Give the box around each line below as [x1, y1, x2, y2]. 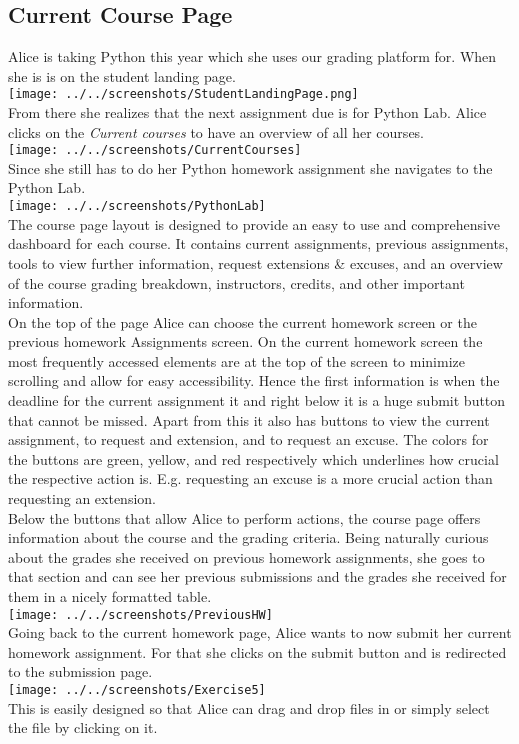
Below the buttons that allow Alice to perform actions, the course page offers [8, 507, 481, 528]
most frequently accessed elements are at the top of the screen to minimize [8, 350, 465, 371]
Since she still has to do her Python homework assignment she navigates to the [8, 157, 493, 178]
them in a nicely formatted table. [8, 586, 212, 607]
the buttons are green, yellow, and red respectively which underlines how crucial [8, 448, 499, 469]
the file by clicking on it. [8, 717, 158, 738]
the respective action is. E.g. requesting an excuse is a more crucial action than [8, 468, 493, 489]
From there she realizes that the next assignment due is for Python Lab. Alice [8, 102, 487, 123]
